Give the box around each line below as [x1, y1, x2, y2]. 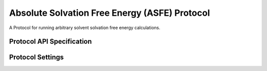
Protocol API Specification [9, 37, 92, 46]
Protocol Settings [9, 53, 64, 62]
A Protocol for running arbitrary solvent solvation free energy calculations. [9, 25, 161, 31]
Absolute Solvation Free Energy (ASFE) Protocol [9, 7, 210, 18]
